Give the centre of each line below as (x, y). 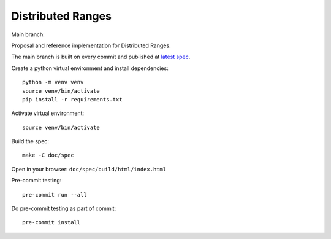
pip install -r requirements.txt (72, 99)
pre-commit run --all (55, 194)
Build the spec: (30, 141)
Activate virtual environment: (48, 113)
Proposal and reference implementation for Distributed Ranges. (91, 45)
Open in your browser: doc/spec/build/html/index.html (89, 169)
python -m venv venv (53, 82)
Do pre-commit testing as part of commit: (64, 208)
